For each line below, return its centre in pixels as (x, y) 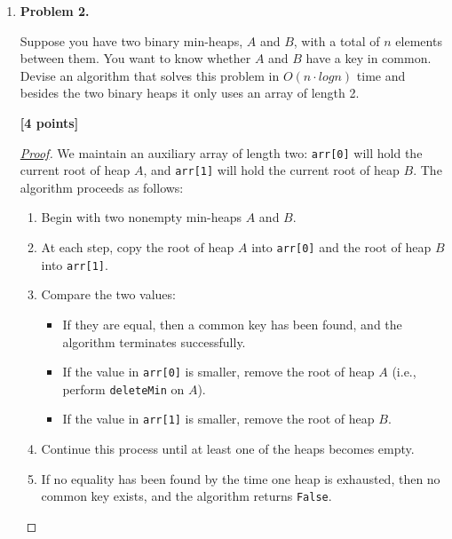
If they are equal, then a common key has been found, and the (232, 324)
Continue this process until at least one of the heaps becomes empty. (228, 449)
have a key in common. (369, 58)
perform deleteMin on (123, 388)
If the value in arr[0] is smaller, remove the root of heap (218, 372)
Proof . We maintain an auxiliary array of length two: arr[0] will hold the (221, 152)
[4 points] (49, 122)
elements (419, 40)
